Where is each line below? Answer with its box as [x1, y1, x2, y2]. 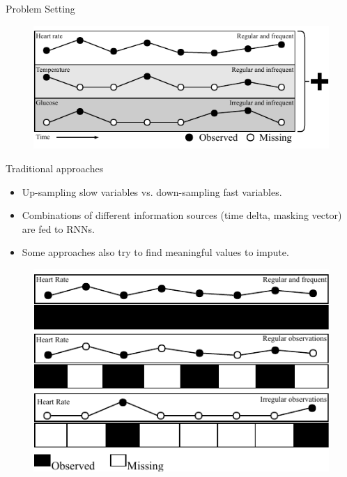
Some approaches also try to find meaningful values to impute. [22, 245, 289, 259]
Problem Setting [6, 1, 75, 15]
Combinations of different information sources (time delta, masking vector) [22, 208, 342, 222]
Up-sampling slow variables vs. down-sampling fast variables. [22, 184, 282, 199]
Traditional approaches [6, 161, 104, 176]
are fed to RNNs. [22, 221, 95, 236]
